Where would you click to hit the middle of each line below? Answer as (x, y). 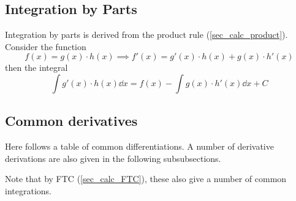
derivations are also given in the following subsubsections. (113, 158)
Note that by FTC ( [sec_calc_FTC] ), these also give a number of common (146, 179)
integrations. (28, 190)
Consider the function (46, 46)
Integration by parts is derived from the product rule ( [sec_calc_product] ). (146, 35)
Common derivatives (71, 121)
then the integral (36, 68)
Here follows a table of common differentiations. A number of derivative (139, 146)
